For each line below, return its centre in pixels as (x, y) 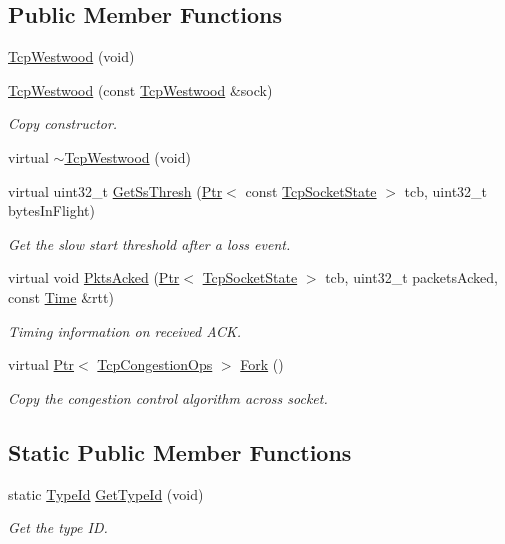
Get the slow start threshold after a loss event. (149, 243)
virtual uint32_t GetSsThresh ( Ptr (115, 190)
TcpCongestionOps (155, 364)
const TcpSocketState (311, 190)
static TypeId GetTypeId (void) (106, 493)
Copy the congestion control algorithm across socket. (168, 397)
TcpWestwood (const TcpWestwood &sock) (140, 89)
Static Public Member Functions (180, 451)
